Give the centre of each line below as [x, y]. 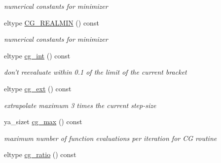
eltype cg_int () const [37, 55]
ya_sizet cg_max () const [43, 122]
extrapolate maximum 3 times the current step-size [80, 105]
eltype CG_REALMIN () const [52, 22]
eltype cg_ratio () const [40, 154]
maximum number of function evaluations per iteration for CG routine [110, 138]
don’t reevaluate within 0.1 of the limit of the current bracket [95, 72]
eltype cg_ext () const [38, 88]
